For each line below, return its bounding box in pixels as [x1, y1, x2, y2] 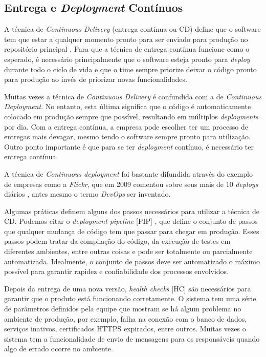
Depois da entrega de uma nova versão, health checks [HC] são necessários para [4, 283, 251, 293]
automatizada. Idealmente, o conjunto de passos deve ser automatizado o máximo [4, 256, 260, 266]
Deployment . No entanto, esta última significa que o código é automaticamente [4, 101, 251, 112]
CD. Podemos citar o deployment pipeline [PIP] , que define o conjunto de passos [4, 216, 258, 226]
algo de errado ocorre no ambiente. [4, 343, 113, 354]
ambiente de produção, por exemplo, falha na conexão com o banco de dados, [4, 313, 247, 324]
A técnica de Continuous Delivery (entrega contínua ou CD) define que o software [4, 24, 261, 34]
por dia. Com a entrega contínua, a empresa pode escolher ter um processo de [4, 121, 248, 132]
